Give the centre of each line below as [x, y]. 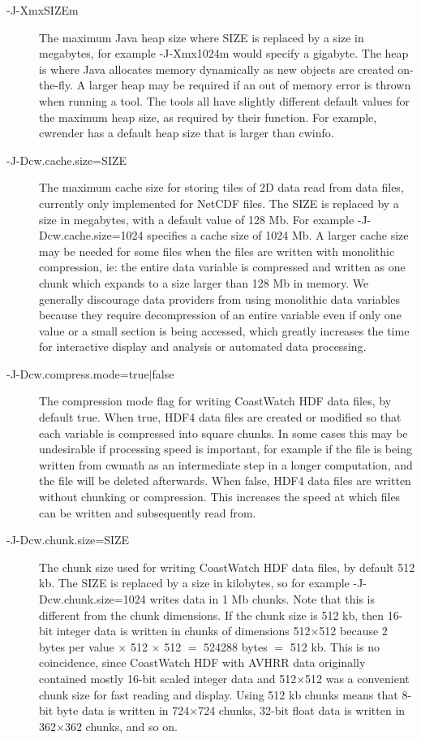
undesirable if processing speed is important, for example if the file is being [226, 449]
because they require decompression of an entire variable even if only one [220, 315]
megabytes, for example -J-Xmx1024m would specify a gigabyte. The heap [224, 53]
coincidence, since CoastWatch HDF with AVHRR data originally [202, 662]
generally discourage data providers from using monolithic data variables [220, 299]
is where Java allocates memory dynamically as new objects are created [217, 69]
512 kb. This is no [335, 646]
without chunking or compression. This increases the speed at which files [220, 497]
